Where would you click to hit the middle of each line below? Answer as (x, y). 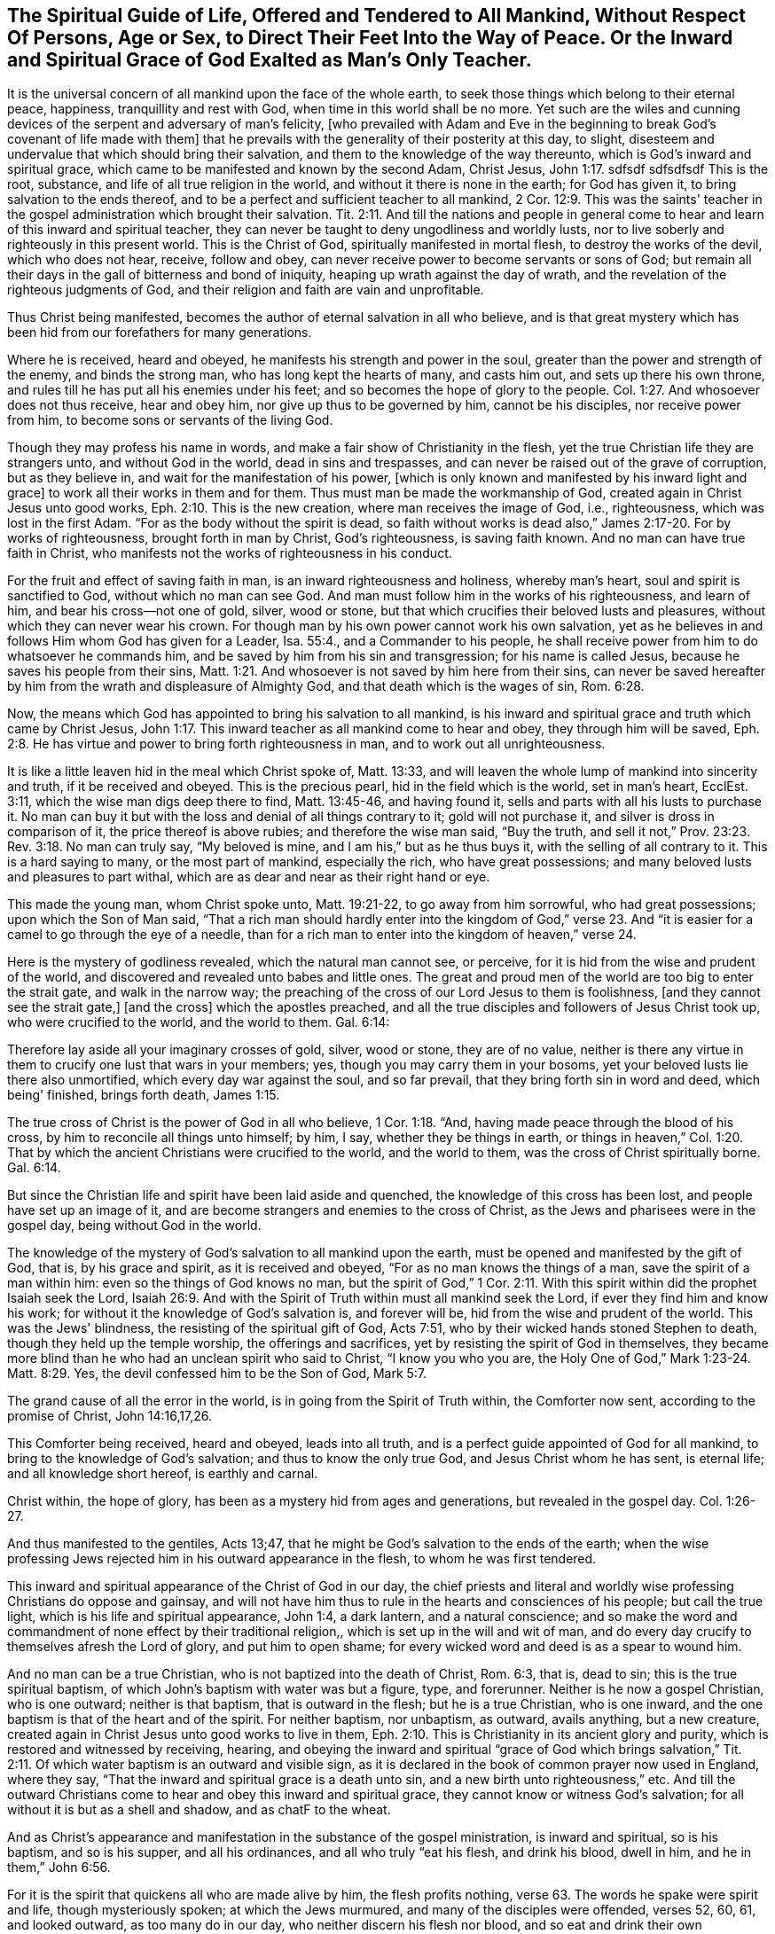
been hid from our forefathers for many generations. (160, 333)
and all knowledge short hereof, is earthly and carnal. (163, 1474)
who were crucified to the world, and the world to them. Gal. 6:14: (199, 1022)
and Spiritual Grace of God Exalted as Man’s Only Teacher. (270, 60)
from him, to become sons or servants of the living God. (170, 420)
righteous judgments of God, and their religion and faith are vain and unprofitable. (246, 290)
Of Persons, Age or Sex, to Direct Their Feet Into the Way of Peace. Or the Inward (370, 38)
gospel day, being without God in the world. (134, 1225)
